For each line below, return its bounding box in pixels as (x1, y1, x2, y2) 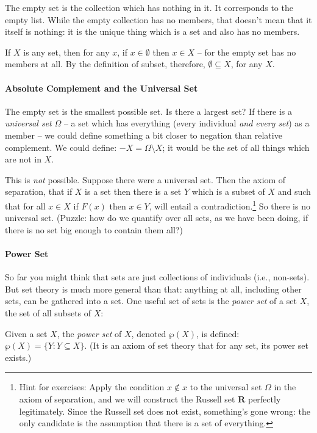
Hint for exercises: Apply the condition (19, 380, 165, 393)
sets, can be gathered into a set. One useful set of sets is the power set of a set (5, 294, 297, 307)
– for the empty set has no (197, 45, 296, 58)
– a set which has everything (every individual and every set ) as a (63, 117, 310, 129)
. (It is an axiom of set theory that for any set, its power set (84, 339, 308, 352)
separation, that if (5, 185, 73, 198)
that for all (5, 199, 46, 212)
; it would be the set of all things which (162, 140, 310, 153)
